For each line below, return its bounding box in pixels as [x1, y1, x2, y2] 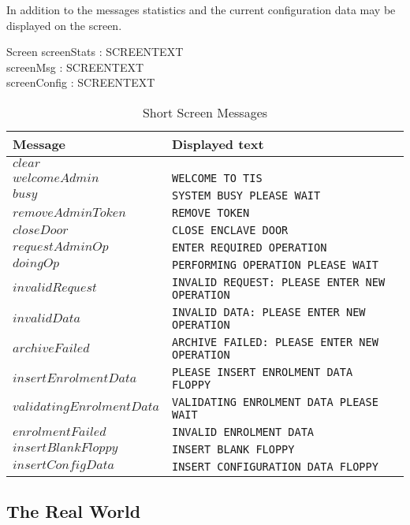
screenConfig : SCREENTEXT [6, 74, 155, 91]
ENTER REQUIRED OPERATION [171, 240, 327, 254]
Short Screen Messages [142, 102, 268, 121]
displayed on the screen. [6, 17, 122, 33]
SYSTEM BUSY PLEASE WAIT [171, 188, 321, 202]
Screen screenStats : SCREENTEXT [6, 43, 184, 60]
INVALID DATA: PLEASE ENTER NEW [171, 305, 366, 318]
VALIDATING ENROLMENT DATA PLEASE [171, 395, 378, 408]
